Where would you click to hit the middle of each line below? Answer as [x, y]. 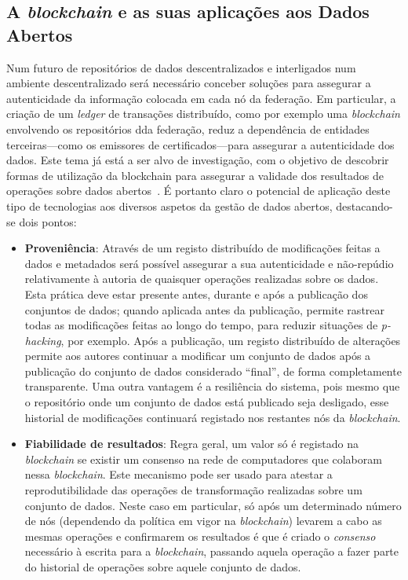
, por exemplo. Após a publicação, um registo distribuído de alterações [231, 340]
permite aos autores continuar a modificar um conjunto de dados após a [198, 356]
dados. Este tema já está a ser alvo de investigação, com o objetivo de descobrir [198, 160]
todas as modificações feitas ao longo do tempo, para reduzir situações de [201, 325]
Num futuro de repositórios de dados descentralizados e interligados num [181, 67]
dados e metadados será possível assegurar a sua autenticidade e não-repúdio [209, 263]
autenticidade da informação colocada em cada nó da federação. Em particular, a [201, 98]
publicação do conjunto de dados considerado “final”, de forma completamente [213, 371]
